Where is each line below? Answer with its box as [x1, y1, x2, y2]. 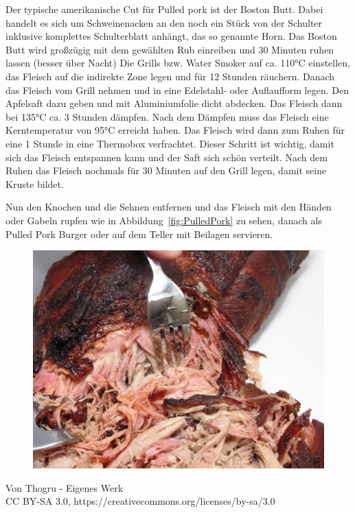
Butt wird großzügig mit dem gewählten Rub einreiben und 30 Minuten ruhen [5, 42, 334, 56]
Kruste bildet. [5, 176, 64, 191]
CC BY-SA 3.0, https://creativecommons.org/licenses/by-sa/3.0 [5, 494, 275, 508]
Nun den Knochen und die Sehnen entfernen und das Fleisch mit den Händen [5, 200, 332, 214]
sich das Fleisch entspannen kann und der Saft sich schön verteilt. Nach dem [5, 150, 328, 164]
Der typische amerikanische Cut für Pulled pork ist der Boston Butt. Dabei [5, 2, 323, 16]
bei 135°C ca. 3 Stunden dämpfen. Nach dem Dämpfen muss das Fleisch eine [5, 109, 329, 123]
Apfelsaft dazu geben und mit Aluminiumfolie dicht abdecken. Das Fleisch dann [5, 96, 343, 110]
